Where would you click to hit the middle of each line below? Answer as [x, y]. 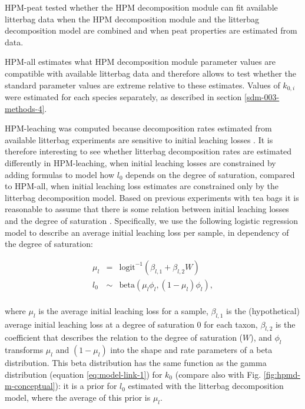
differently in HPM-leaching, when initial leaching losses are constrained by [140, 162]
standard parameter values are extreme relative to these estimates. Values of [142, 85]
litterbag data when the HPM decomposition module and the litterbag [132, 19]
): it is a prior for [86, 386]
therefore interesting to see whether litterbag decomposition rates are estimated [148, 151]
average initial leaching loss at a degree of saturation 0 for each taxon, [131, 324]
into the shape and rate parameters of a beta [191, 350]
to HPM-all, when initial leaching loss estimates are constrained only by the [142, 186]
